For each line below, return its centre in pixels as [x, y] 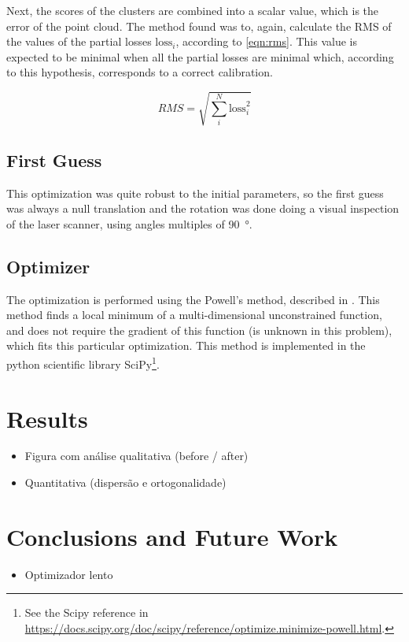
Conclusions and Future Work [172, 536]
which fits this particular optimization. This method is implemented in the [186, 345]
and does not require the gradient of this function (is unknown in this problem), [199, 330]
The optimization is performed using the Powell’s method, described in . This [193, 299]
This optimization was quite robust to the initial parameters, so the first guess [195, 193]
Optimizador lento [69, 574]
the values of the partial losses [79, 41]
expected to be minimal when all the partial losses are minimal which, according [200, 56]
